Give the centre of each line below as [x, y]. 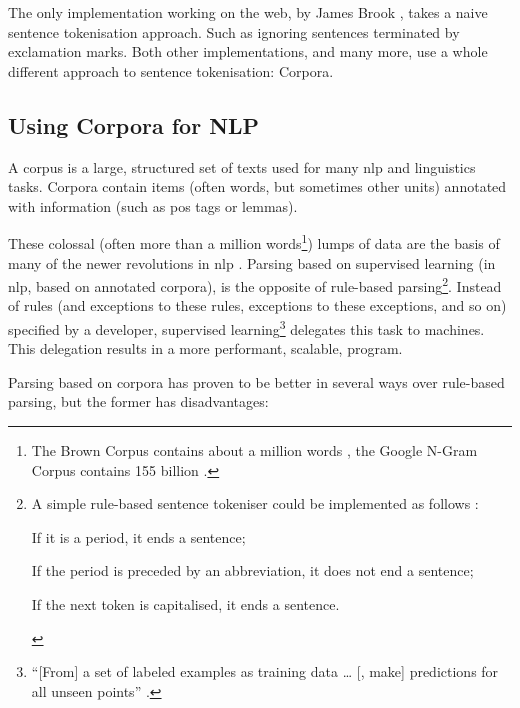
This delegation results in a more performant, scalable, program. [205, 348]
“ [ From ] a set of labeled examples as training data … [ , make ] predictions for [265, 671]
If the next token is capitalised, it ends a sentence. [185, 604]
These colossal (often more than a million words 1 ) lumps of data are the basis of [254, 242]
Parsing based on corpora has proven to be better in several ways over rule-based [256, 381]
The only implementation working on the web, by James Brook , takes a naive [248, 12]
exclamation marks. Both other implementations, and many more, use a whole [248, 51]
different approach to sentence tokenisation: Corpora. [171, 70]
